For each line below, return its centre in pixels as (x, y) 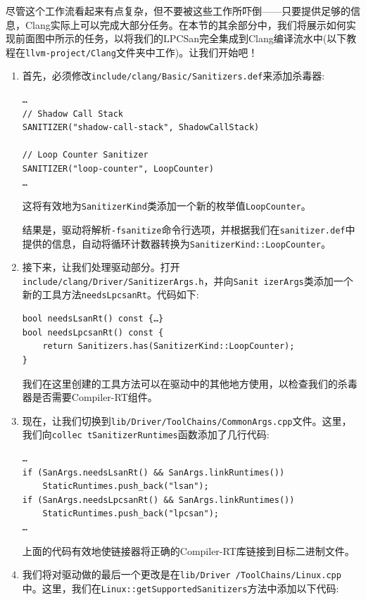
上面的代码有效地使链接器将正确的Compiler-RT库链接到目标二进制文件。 (188, 550)
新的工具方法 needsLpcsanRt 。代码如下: (111, 294)
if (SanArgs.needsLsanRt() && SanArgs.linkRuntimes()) (153, 472)
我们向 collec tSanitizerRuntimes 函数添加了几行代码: (146, 434)
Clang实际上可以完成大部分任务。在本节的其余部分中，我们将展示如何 (185, 24)
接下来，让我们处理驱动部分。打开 (101, 267)
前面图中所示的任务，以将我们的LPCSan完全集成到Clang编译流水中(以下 (181, 38)
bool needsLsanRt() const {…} (93, 319)
